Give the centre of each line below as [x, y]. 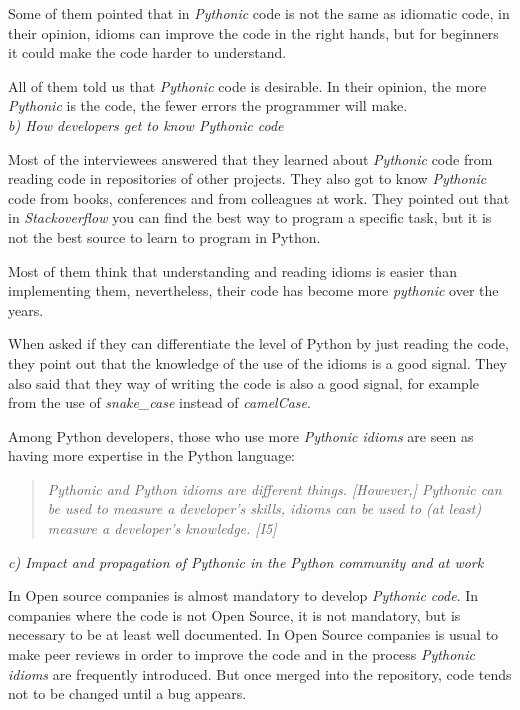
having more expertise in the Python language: [151, 455]
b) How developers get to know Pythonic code [146, 124]
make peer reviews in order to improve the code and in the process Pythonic [241, 654]
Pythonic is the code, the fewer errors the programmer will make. [208, 105]
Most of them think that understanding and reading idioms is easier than [232, 270]
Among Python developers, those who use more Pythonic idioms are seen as [241, 435]
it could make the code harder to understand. [147, 52]
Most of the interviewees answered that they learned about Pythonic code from [250, 158]
